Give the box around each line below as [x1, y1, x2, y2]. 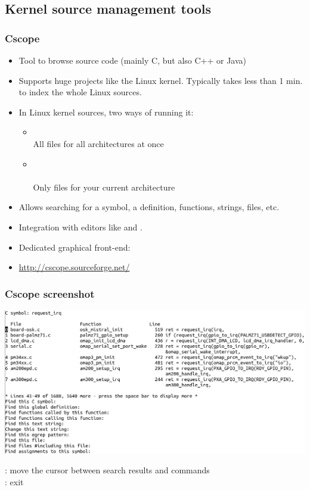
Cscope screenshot [5, 286, 95, 301]
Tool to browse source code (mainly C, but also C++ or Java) [18, 54, 247, 66]
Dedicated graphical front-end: [18, 241, 131, 253]
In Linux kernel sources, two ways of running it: [18, 105, 194, 118]
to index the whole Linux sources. [18, 86, 142, 98]
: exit [5, 475, 24, 488]
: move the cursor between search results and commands [5, 464, 210, 476]
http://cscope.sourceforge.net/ [18, 261, 130, 273]
